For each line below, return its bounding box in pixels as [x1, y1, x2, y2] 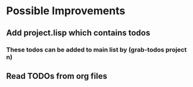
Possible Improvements [6, 4, 126, 18]
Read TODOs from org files [6, 71, 108, 81]
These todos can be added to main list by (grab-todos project [6, 46, 187, 54]
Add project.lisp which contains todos [6, 28, 151, 38]
